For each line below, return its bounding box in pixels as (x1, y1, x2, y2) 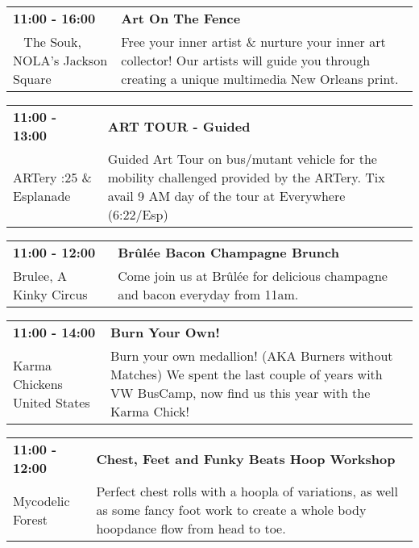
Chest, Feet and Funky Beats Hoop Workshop (96, 449, 396, 468)
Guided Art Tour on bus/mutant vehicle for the (107, 149, 377, 168)
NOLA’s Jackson (13, 51, 108, 69)
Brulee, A (13, 266, 67, 285)
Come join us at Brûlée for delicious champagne (118, 266, 388, 285)
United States (13, 392, 90, 412)
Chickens (13, 374, 63, 393)
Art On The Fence (121, 9, 241, 27)
